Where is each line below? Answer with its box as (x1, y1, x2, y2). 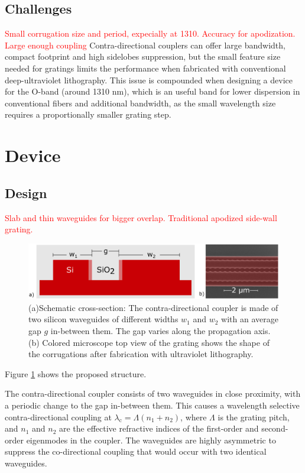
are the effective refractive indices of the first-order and (59, 422, 259, 435)
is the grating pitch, (218, 410, 290, 423)
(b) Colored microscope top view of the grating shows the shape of (28, 336, 270, 348)
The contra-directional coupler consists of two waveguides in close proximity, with (5, 387, 301, 400)
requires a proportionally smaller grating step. (5, 108, 171, 121)
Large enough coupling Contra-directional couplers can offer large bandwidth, (5, 38, 285, 51)
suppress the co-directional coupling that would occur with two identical (5, 445, 267, 458)
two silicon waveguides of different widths (28, 313, 179, 325)
